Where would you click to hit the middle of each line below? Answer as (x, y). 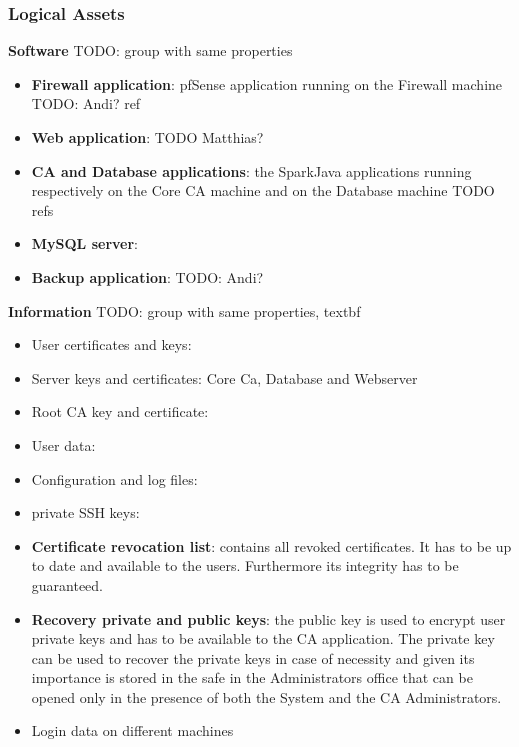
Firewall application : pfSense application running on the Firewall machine (267, 83)
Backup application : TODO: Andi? (147, 276)
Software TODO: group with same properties (150, 50)
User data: (63, 444)
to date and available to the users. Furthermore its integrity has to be (245, 565)
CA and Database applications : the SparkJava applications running (251, 170)
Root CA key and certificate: (120, 411)
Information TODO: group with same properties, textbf (184, 310)
